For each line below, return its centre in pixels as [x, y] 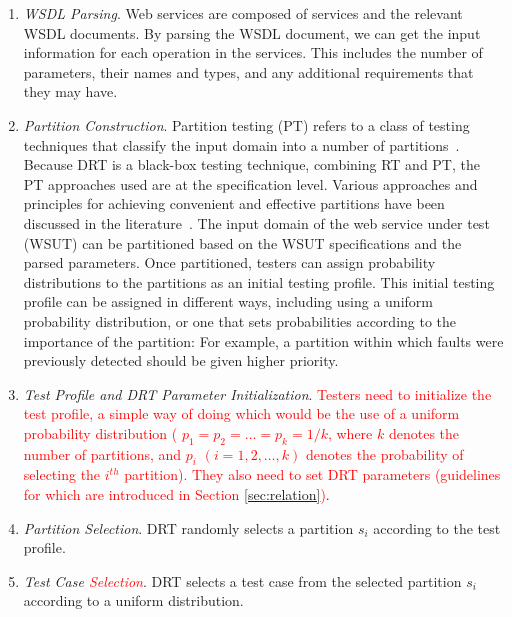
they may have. [70, 91]
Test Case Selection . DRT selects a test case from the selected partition [242, 580]
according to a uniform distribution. [133, 600]
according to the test [437, 527]
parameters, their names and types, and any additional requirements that [248, 71]
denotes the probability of [385, 453]
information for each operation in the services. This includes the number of [253, 52]
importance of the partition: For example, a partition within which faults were [263, 340]
